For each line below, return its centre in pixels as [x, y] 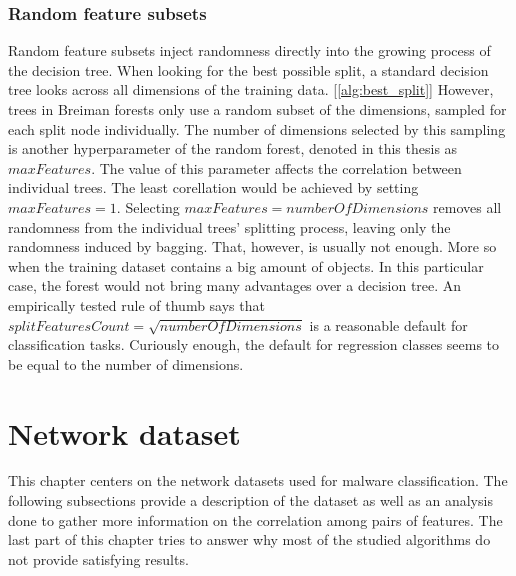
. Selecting [148, 206]
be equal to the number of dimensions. [126, 363]
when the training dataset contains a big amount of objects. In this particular [246, 265]
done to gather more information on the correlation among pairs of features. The [255, 519]
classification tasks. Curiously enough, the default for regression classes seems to [254, 344]
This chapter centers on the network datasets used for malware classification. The [258, 480]
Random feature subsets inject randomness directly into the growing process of [249, 50]
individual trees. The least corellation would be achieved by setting [213, 187]
